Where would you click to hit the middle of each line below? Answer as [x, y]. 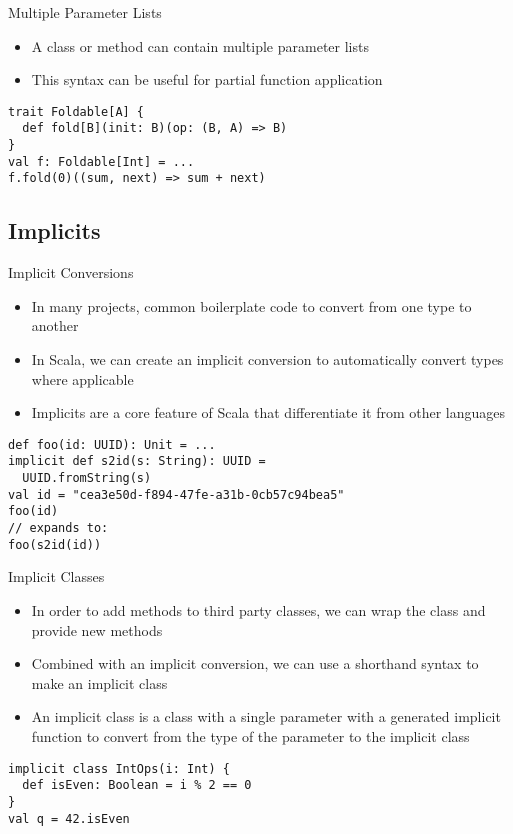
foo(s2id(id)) [55, 544]
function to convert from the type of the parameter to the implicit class [250, 735]
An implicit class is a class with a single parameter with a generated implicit [266, 716]
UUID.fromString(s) [87, 478]
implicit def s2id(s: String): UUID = [137, 461]
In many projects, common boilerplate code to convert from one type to [251, 305]
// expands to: [58, 528]
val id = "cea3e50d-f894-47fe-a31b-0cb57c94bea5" [176, 494]
